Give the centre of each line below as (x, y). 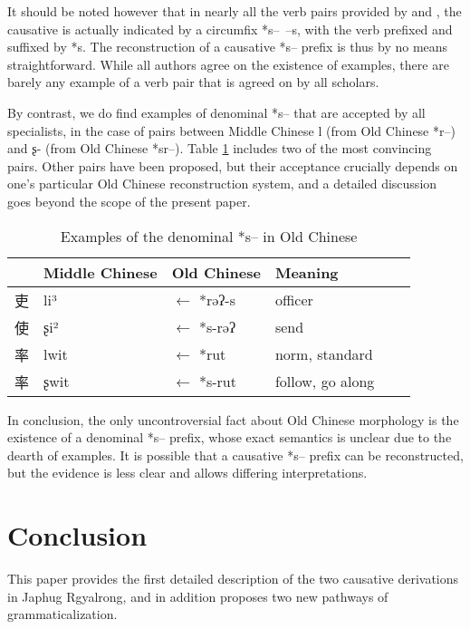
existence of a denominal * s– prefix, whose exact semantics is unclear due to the (230, 437)
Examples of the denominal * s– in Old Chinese (209, 236)
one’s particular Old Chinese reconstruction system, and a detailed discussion (222, 184)
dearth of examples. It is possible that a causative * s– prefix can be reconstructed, (235, 455)
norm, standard (324, 354)
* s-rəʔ (217, 327)
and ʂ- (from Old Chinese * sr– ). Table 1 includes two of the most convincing (220, 148)
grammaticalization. (62, 614)
